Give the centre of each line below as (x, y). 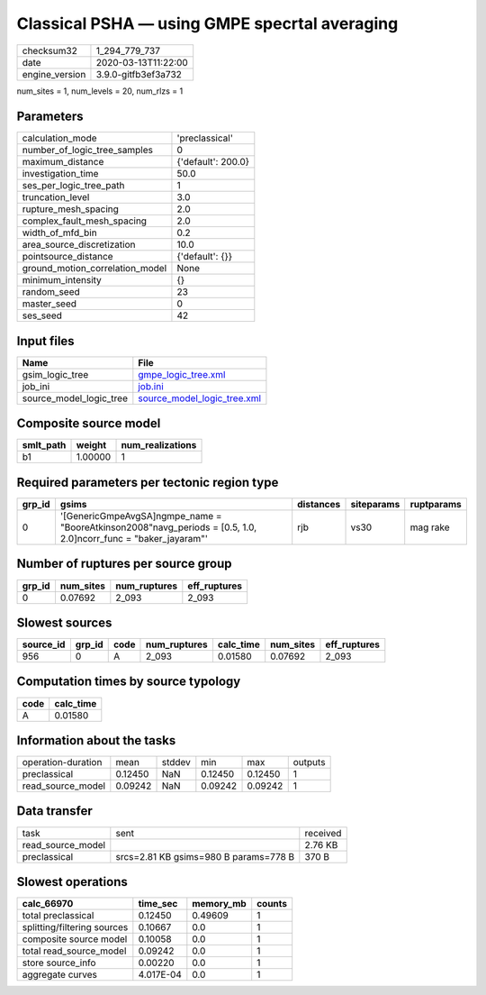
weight (91, 445)
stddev (176, 762)
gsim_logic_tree (55, 374)
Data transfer (55, 811)
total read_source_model (74, 951)
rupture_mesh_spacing (70, 209)
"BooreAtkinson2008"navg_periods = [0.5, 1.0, (158, 527)
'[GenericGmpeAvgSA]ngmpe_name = (141, 516)
